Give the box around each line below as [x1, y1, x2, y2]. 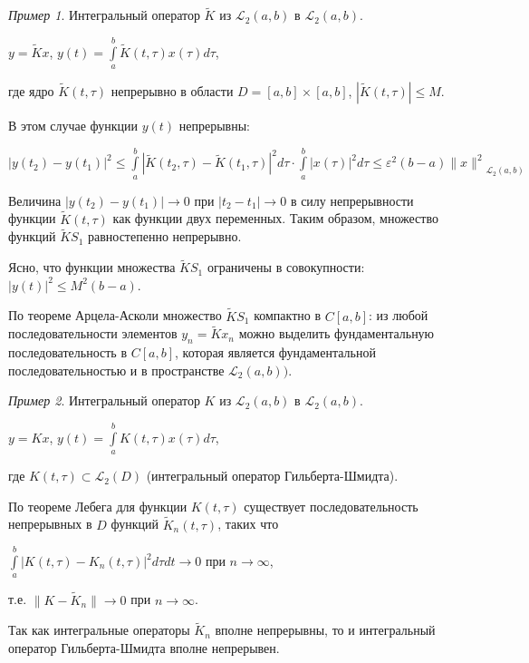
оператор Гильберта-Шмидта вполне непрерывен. [8, 639, 280, 658]
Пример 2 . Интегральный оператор [8, 391, 200, 410]
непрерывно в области [111, 82, 234, 100]
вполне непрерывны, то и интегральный [215, 620, 436, 639]
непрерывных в [8, 514, 92, 533]
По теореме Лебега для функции [8, 496, 188, 515]
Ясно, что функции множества [8, 258, 176, 277]
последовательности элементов [8, 324, 178, 343]
